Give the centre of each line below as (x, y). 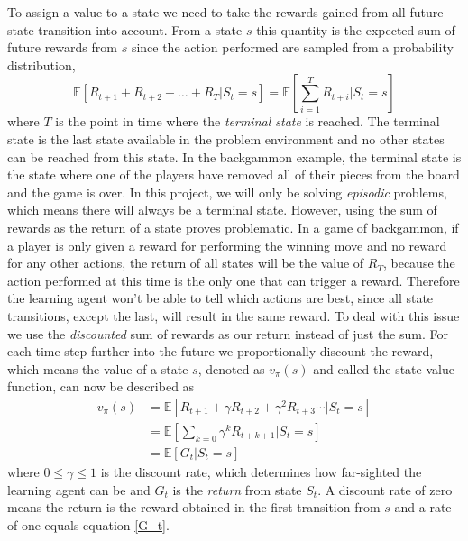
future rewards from (62, 47)
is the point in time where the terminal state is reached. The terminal (248, 121)
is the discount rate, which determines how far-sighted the (261, 471)
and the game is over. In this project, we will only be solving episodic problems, (227, 192)
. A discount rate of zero (385, 489)
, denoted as (231, 368)
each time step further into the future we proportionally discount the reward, (220, 351)
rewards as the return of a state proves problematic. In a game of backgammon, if (233, 227)
